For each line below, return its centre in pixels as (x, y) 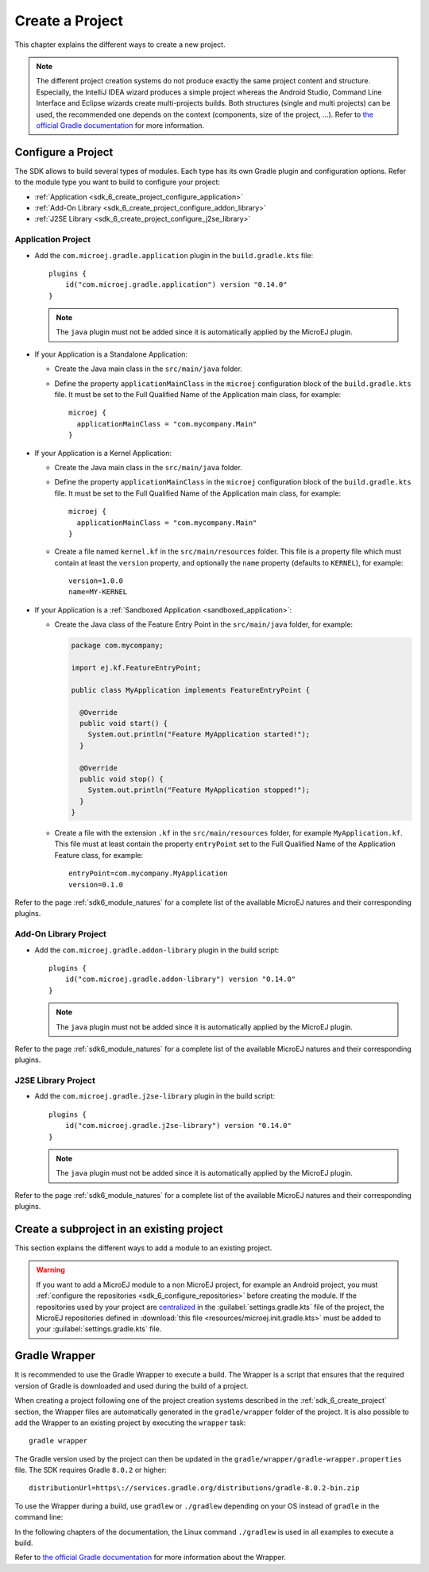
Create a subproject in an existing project (119, 1229)
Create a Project (69, 21)
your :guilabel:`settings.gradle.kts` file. (99, 1329)
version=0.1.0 (96, 884)
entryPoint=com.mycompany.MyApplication (148, 873)
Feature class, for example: (99, 855)
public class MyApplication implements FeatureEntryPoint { (191, 690)
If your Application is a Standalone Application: (111, 354)
